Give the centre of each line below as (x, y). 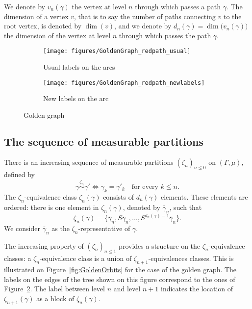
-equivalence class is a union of (86, 258)
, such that (186, 207)
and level (127, 289)
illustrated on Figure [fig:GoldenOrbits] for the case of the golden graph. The (120, 270)
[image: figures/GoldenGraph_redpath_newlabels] (124, 83)
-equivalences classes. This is (191, 258)
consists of (118, 197)
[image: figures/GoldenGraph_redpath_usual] (117, 51)
